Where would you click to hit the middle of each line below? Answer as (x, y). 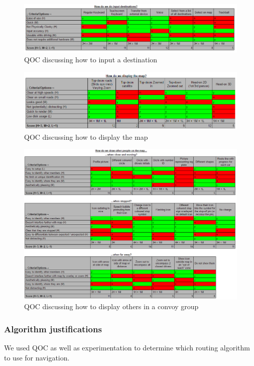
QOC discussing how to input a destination (91, 60)
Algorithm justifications (53, 329)
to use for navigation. (37, 357)
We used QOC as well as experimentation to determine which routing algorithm (127, 348)
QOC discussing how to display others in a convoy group (111, 306)
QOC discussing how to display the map (86, 136)
